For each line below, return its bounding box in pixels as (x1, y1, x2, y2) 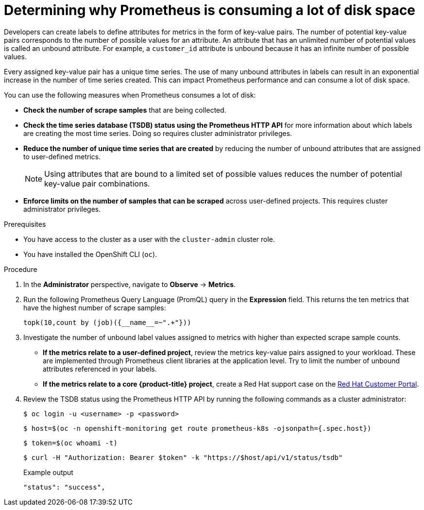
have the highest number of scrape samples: (23, 303, 166, 312)
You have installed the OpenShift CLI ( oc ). (23, 250, 157, 258)
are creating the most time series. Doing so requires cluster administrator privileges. (23, 129, 292, 137)
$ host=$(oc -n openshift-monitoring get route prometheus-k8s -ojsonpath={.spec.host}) (23, 424, 372, 432)
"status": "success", (23, 483, 105, 491)
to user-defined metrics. (23, 152, 101, 161)
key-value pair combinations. (44, 178, 150, 188)
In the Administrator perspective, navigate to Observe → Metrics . (23, 280, 236, 289)
